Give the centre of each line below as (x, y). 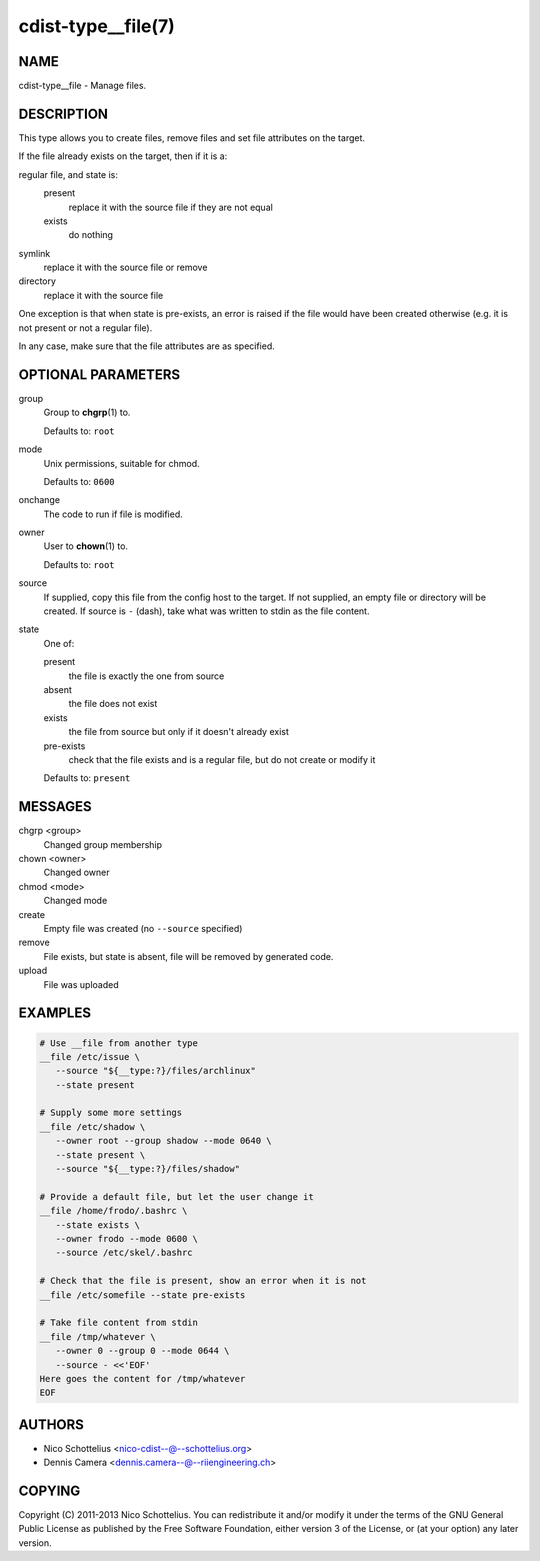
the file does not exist (113, 704)
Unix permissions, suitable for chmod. (121, 463)
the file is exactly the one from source (146, 676)
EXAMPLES (55, 1013)
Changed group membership (103, 844)
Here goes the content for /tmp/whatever (142, 1378)
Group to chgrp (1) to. (87, 412)
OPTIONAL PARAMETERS (99, 374)
